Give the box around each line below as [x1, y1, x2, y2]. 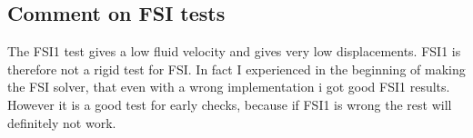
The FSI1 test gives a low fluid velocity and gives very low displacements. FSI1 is [7, 42, 461, 61]
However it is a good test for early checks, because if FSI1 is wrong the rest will [7, 94, 452, 113]
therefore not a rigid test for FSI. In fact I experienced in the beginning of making [7, 59, 466, 78]
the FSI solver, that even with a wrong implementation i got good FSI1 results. [7, 77, 450, 96]
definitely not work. [7, 113, 116, 132]
